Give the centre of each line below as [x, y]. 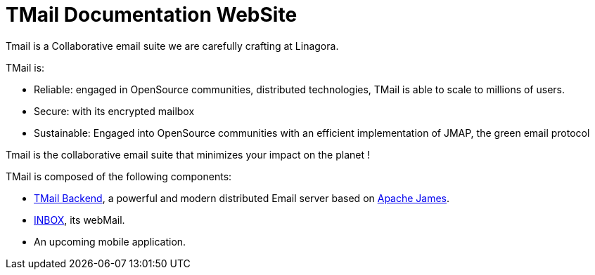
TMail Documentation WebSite [152, 15]
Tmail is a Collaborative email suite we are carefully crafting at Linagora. [172, 46]
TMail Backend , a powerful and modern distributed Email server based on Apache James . [242, 198]
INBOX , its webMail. [79, 220]
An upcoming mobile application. [110, 241]
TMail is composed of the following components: [119, 176]
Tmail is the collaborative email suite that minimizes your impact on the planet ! [188, 154]
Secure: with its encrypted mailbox [114, 111]
